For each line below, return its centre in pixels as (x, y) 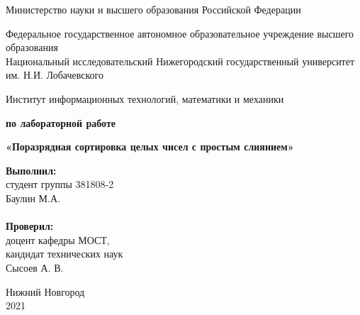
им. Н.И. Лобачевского (55, 75)
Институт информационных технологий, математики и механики (145, 98)
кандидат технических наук (64, 254)
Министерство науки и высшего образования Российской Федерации (153, 9)
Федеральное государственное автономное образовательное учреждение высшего (180, 33)
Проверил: (30, 226)
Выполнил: (31, 170)
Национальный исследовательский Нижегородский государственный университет (180, 61)
